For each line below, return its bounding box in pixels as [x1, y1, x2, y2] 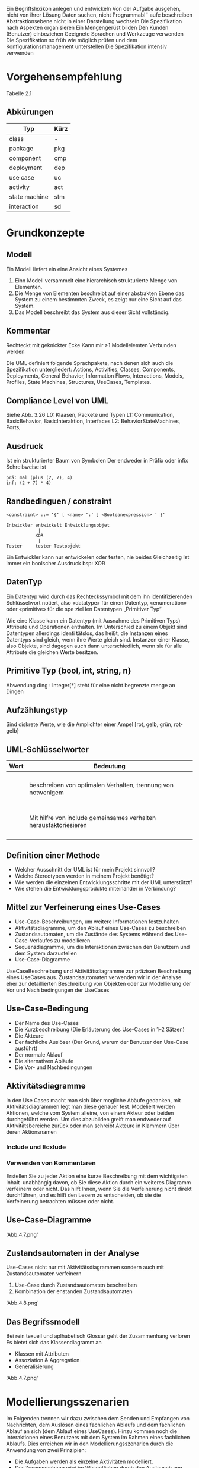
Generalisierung [14, 1363, 54, 1370]
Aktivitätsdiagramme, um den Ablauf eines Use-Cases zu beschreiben [14, 924, 187, 931]
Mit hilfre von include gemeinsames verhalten [29, 814, 156, 822]
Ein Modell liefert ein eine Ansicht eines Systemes [6, 265, 128, 272]
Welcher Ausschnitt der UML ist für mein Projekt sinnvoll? [14, 866, 155, 873]
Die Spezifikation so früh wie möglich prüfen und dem [6, 37, 138, 43]
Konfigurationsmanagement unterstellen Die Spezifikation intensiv [6, 43, 168, 50]
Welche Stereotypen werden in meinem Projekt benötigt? [14, 872, 154, 879]
